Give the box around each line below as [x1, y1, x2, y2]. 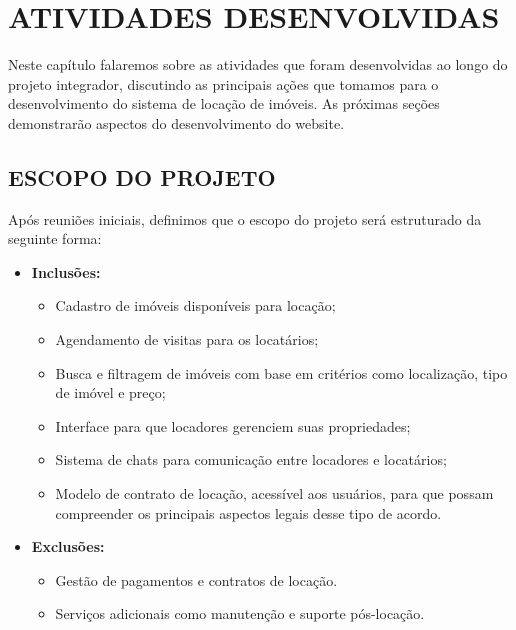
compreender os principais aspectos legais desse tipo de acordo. [55, 502, 442, 523]
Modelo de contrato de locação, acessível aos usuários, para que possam [55, 483, 494, 504]
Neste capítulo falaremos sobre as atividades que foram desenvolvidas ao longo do [8, 54, 508, 75]
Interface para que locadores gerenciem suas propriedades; [55, 415, 411, 436]
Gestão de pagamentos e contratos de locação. [55, 569, 338, 590]
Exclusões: [31, 536, 105, 557]
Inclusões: [31, 261, 101, 282]
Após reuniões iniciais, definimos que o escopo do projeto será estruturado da [8, 208, 482, 229]
